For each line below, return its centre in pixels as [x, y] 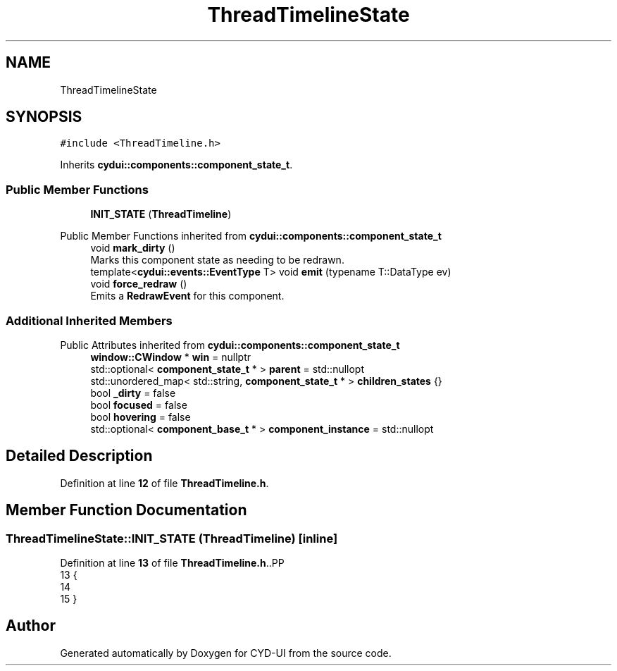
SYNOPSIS [44, 117]
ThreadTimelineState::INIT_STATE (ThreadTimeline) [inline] [172, 538]
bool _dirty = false [133, 393]
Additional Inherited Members [89, 320]
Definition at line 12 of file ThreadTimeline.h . [164, 483]
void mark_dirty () [133, 248]
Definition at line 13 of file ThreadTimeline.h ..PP [172, 563]
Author [31, 626]
